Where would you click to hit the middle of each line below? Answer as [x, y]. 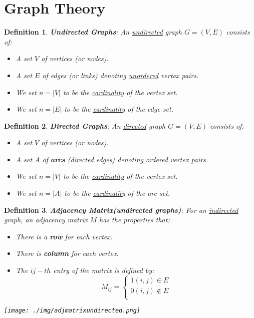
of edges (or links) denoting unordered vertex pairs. [120, 75]
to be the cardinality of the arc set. [117, 193]
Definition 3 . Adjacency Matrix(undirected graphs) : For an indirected [121, 210]
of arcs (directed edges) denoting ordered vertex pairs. [125, 159]
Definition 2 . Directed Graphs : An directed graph [85, 125]
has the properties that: [135, 220]
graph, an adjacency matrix [46, 220]
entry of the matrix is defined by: [104, 270]
